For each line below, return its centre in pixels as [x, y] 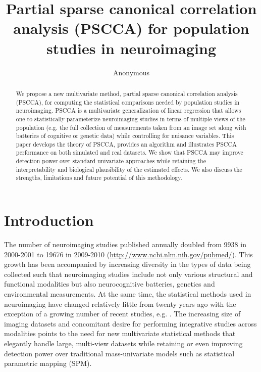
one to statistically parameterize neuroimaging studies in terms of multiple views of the [130, 119]
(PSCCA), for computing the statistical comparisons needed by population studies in [128, 102]
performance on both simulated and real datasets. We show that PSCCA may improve [129, 152]
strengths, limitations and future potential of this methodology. [99, 178]
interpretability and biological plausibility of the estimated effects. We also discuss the [129, 169]
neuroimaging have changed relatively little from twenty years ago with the [120, 304]
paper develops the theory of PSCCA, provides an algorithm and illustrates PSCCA [126, 144]
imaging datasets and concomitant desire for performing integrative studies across [130, 323]
